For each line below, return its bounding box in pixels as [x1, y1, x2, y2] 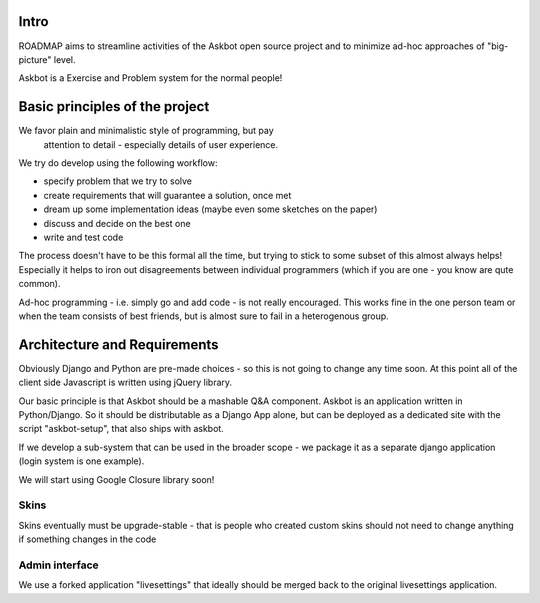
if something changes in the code [18, 533, 157, 545]
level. [53, 53, 76, 65]
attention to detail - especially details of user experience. [43, 138, 279, 150]
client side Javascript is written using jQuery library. [18, 376, 233, 389]
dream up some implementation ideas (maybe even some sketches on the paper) [43, 203, 378, 215]
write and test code [43, 231, 124, 243]
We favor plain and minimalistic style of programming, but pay [18, 125, 274, 137]
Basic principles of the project [18, 98, 210, 115]
